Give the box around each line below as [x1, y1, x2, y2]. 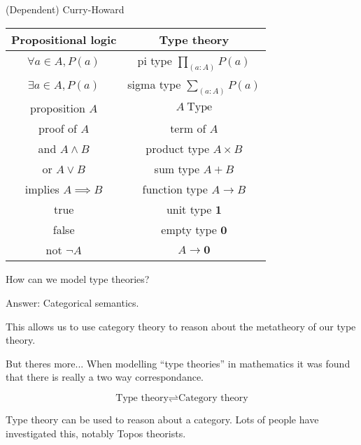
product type [146, 140, 210, 157]
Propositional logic [11, 31, 117, 48]
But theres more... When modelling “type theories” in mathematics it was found [6, 356, 351, 370]
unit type [166, 201, 212, 218]
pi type [137, 52, 172, 68]
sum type [154, 161, 200, 177]
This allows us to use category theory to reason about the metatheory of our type [6, 319, 356, 333]
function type [142, 181, 208, 198]
